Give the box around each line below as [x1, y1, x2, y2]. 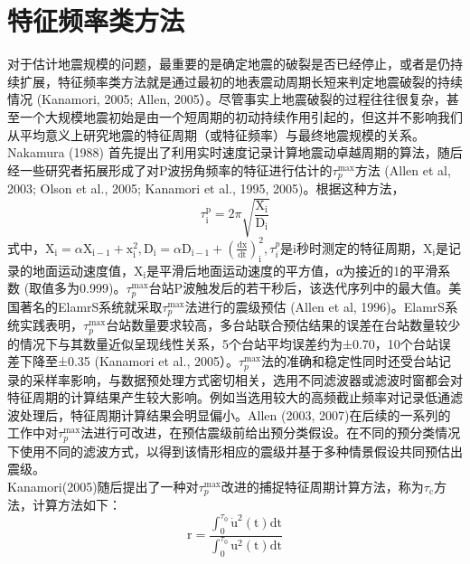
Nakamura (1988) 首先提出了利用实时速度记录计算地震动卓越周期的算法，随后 [7, 143, 463, 162]
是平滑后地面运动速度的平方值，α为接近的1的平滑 [146, 260, 438, 279]
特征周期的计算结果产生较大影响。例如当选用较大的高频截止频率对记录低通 [7, 388, 450, 407]
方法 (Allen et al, [354, 160, 451, 179]
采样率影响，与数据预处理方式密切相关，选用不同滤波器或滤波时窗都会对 [32, 370, 463, 389]
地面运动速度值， [32, 260, 134, 279]
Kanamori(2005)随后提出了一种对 [7, 477, 199, 495]
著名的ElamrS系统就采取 [19, 296, 163, 315]
